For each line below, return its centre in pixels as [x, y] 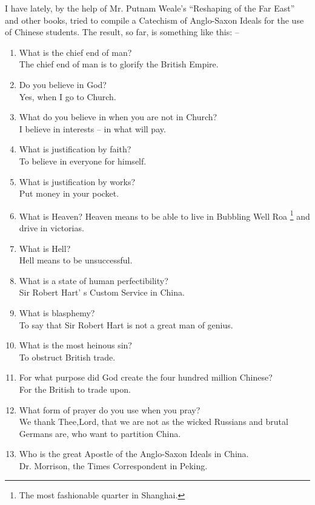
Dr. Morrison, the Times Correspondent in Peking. [113, 465]
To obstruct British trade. [67, 357]
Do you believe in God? [63, 84]
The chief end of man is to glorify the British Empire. [119, 64]
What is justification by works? [77, 181]
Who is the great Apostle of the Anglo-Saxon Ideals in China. [134, 454]
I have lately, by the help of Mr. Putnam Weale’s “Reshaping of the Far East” [150, 8]
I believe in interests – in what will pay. [92, 128]
